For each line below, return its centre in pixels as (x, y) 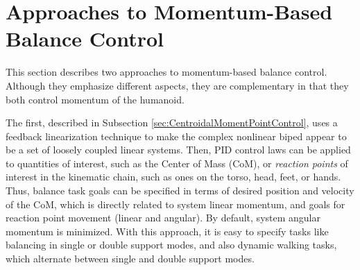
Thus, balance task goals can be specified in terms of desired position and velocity (180, 191)
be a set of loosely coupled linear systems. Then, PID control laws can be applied (178, 150)
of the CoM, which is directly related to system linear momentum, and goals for (175, 204)
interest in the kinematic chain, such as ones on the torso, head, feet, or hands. (173, 177)
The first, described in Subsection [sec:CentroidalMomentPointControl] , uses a (172, 123)
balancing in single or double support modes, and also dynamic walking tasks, (171, 245)
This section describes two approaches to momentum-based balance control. (166, 72)
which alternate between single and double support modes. (130, 259)
